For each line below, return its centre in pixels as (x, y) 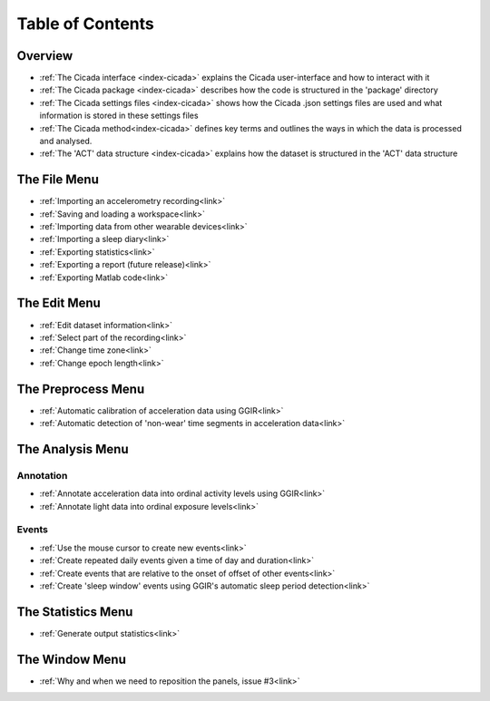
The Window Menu (72, 659)
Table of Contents (85, 24)
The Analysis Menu (73, 449)
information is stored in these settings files (119, 116)
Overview (45, 56)
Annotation (42, 475)
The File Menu (58, 180)
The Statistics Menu (75, 612)
